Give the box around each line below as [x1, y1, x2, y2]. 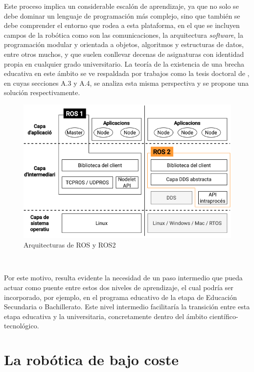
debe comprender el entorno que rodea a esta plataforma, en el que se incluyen [4, 20, 240, 30]
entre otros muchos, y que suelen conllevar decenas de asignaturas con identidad [4, 49, 244, 59]
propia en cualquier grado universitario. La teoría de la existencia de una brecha [4, 58, 245, 69]
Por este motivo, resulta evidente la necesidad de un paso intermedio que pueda [4, 273, 243, 283]
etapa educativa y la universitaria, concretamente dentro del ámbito [4, 311, 208, 321]
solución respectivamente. [4, 87, 80, 98]
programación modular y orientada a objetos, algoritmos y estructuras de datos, [4, 39, 244, 50]
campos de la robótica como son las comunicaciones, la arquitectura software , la [4, 29, 243, 40]
